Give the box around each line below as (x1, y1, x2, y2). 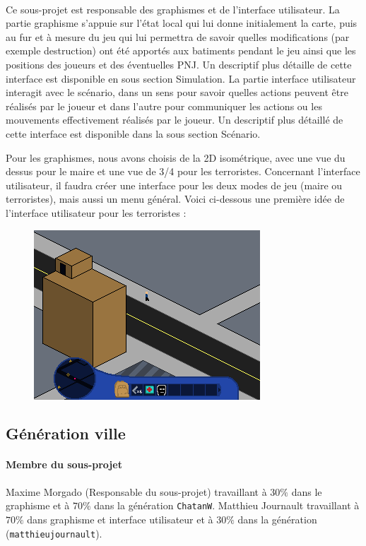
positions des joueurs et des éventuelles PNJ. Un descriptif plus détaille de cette (6, 57, 352, 71)
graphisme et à (6, 498, 70, 513)
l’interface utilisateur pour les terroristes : (6, 205, 187, 220)
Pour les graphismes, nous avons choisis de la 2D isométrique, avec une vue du (6, 150, 346, 165)
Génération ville (6, 422, 126, 444)
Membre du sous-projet (6, 457, 122, 472)
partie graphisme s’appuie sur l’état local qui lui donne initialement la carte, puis (6, 16, 358, 30)
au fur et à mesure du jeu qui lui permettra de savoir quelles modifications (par (6, 29, 350, 44)
